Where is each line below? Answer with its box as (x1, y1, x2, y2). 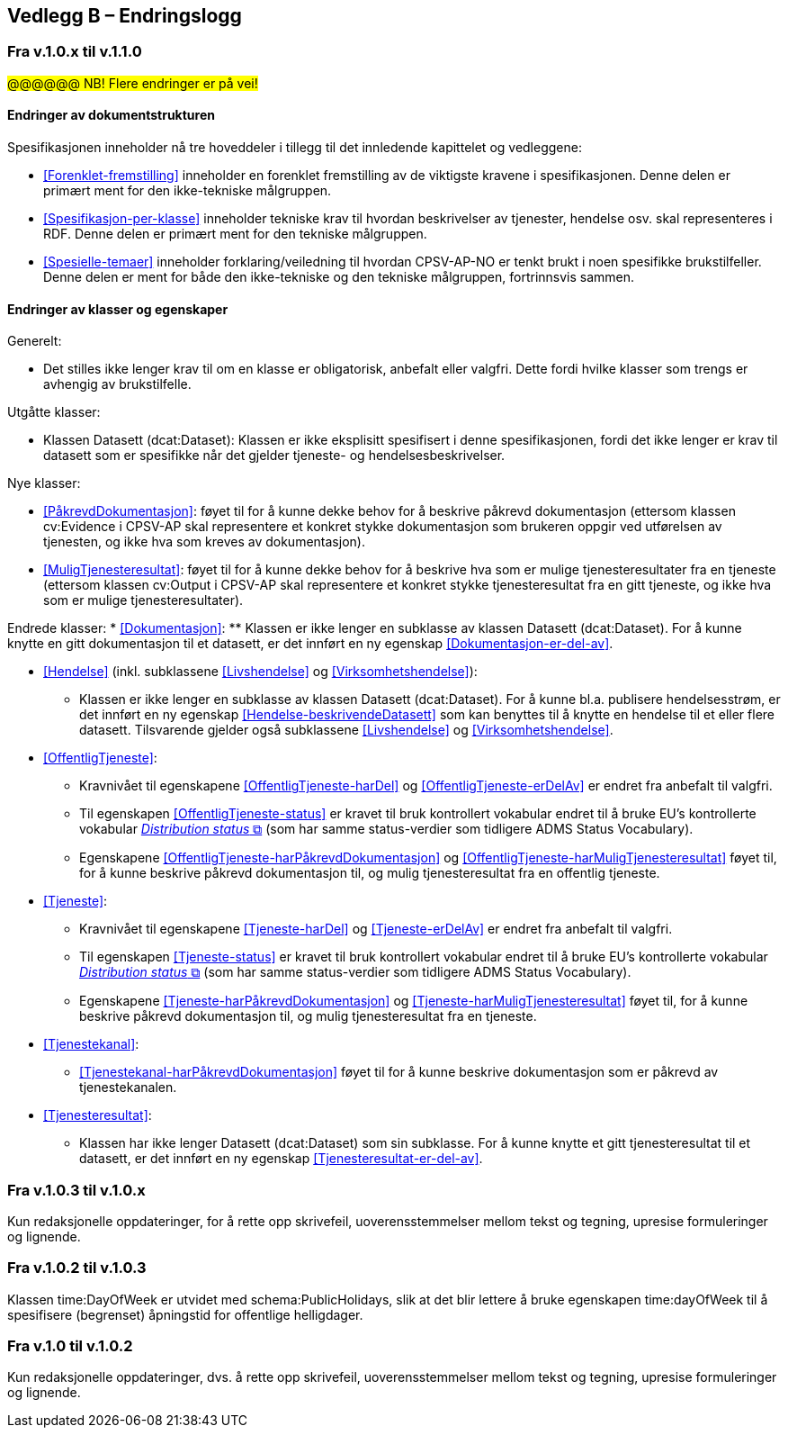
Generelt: (7, 333, 62, 349)
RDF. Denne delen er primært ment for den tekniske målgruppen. (43, 226, 427, 242)
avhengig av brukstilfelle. (43, 376, 192, 393)
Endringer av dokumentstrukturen (7, 107, 215, 123)
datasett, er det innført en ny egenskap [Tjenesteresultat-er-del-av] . (79, 1151, 483, 1167)
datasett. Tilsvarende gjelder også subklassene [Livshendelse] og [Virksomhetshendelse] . (79, 722, 613, 738)
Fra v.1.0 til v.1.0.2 (7, 1337, 133, 1356)
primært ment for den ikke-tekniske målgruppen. (43, 183, 332, 199)
